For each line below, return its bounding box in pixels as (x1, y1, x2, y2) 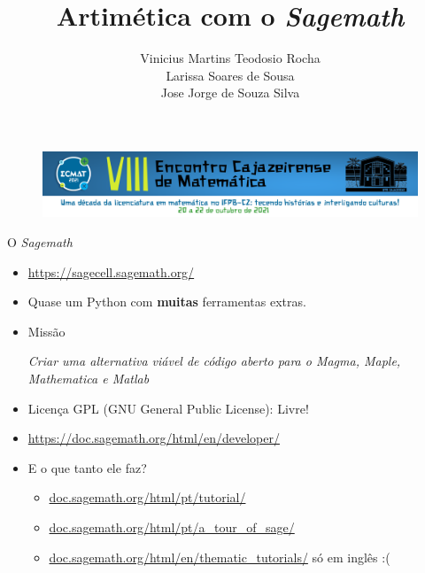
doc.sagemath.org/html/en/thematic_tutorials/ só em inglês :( (49, 547, 390, 566)
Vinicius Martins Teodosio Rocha (140, 49, 321, 67)
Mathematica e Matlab (27, 369, 150, 387)
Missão (27, 321, 66, 340)
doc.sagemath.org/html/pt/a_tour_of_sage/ (49, 517, 295, 536)
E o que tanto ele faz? (27, 458, 147, 476)
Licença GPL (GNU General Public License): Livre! (27, 399, 309, 417)
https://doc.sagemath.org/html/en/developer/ (27, 429, 280, 447)
